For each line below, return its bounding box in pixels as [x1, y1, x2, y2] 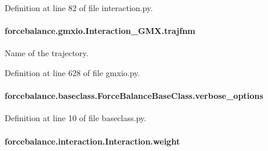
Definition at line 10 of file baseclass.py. [5, 112, 146, 124]
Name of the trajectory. [5, 47, 89, 59]
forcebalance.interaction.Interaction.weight [5, 135, 180, 147]
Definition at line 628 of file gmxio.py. [5, 66, 140, 78]
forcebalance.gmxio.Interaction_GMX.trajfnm [5, 25, 195, 37]
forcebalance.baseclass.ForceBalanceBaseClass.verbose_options [5, 90, 263, 102]
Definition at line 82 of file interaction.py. [5, 2, 153, 13]
